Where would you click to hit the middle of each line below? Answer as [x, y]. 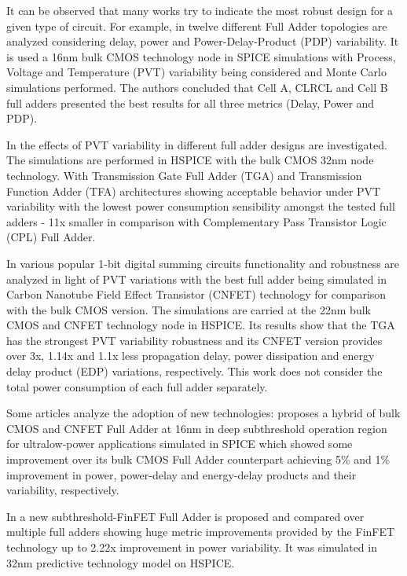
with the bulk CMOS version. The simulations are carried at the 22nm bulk [189, 309]
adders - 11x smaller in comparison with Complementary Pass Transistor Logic [196, 221]
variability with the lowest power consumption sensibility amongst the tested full [201, 206]
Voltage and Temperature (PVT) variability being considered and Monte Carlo [196, 72]
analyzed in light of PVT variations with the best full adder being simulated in [196, 279]
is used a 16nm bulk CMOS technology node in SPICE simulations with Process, [201, 56]
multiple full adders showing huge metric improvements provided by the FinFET [201, 532]
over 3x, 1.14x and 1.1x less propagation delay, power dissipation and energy [191, 356]
